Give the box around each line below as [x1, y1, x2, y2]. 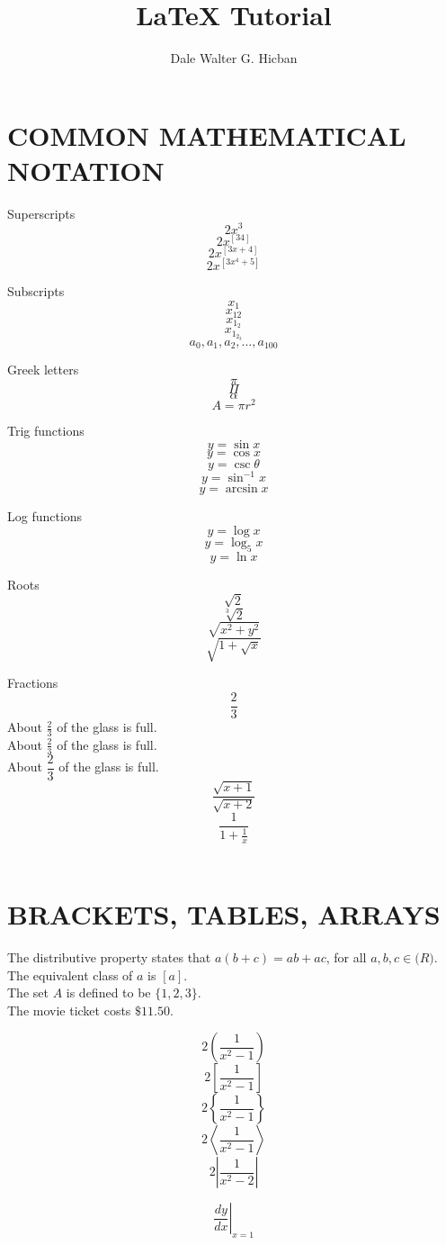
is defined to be [66, 983, 151, 1002]
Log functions [7, 507, 83, 526]
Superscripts [7, 203, 76, 222]
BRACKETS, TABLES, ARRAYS [7, 896, 441, 933]
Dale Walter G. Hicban [170, 49, 298, 68]
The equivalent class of [7, 965, 133, 984]
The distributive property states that [7, 947, 211, 966]
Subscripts [7, 282, 65, 301]
